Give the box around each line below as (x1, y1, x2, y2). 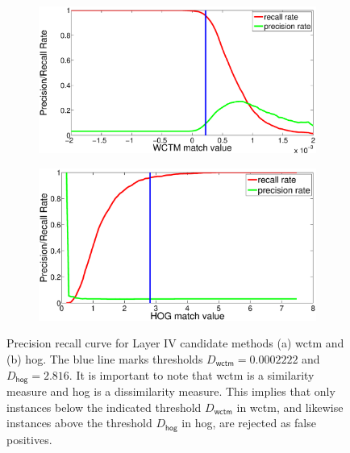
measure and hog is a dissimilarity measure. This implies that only (6, 383, 335, 400)
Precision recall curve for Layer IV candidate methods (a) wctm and (6, 335, 344, 351)
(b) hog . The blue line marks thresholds (6, 350, 203, 367)
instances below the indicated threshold (6, 398, 202, 415)
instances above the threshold (6, 414, 152, 431)
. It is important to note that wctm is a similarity (69, 366, 315, 383)
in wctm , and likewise (236, 398, 344, 415)
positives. (6, 430, 52, 447)
